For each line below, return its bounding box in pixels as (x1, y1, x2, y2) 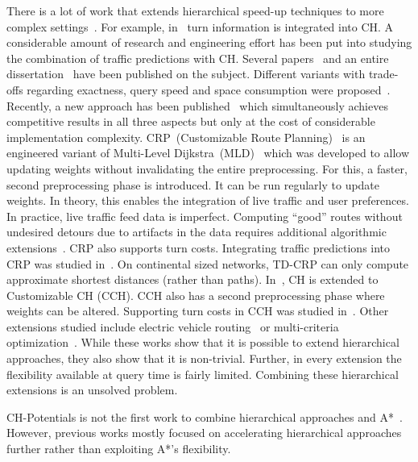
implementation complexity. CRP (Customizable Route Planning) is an (6, 128, 366, 145)
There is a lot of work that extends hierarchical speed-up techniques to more (6, 2, 384, 19)
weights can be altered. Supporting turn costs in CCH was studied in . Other (6, 302, 389, 319)
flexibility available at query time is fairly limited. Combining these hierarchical (6, 365, 399, 382)
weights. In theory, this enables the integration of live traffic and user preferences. (6, 192, 409, 209)
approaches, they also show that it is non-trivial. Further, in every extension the (6, 350, 402, 367)
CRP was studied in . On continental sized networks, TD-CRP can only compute (6, 255, 409, 272)
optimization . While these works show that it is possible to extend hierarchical (6, 334, 399, 351)
